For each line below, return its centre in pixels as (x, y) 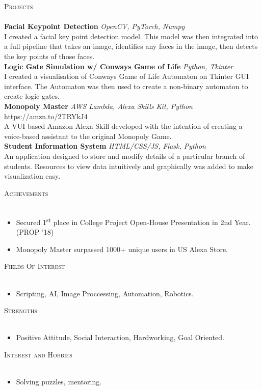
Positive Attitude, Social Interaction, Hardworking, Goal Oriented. (120, 337)
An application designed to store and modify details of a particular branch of (125, 156)
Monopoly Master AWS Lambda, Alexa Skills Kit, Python (98, 106)
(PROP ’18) (35, 232)
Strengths (21, 310)
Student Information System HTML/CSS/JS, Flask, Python (105, 146)
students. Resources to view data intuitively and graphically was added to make (129, 166)
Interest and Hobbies (38, 354)
